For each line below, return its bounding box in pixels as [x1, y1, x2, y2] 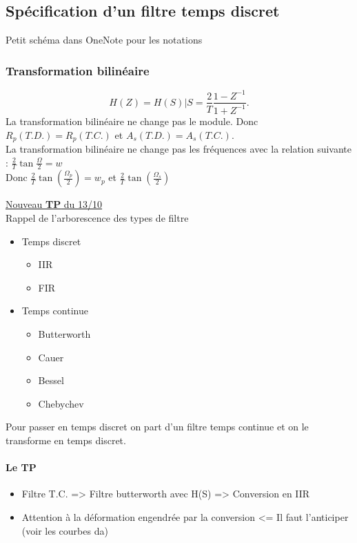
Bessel [38, 373, 64, 388]
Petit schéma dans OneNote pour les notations [6, 32, 203, 47]
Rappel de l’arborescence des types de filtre [6, 210, 189, 225]
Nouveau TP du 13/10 [6, 197, 103, 211]
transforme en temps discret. [6, 432, 126, 447]
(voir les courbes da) [21, 523, 108, 537]
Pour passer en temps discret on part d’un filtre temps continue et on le [6, 419, 309, 434]
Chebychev [38, 396, 84, 410]
